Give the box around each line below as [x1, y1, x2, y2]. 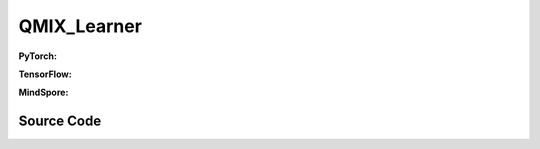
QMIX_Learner [18, 15, 142, 37]
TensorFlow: [18, 68, 72, 80]
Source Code [18, 113, 102, 130]
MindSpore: [18, 86, 69, 99]
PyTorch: [18, 50, 57, 62]
